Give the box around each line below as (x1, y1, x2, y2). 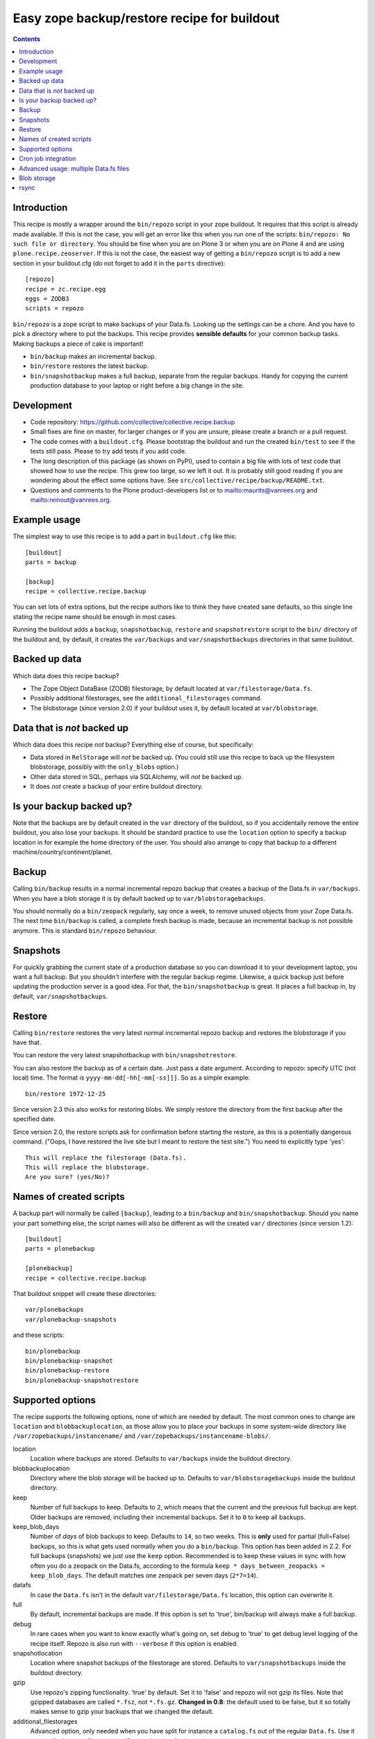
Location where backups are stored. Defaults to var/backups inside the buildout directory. (30, 1454, 292, 1463)
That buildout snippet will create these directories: (12, 1290, 157, 1298)
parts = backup (25, 558, 77, 566)
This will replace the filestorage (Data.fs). (25, 1153, 187, 1162)
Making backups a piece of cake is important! (12, 339, 144, 348)
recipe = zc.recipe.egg (25, 285, 106, 293)
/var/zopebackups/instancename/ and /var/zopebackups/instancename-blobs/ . (12, 1432, 271, 1440)
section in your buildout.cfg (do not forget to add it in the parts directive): (12, 259, 226, 267)
